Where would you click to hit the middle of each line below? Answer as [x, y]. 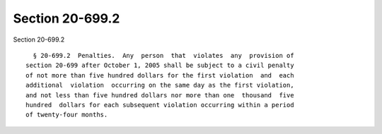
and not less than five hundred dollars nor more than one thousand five [160, 95]
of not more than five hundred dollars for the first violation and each [160, 75]
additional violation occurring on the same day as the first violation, [160, 85]
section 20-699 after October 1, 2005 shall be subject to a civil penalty [160, 66]
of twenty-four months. [67, 115]
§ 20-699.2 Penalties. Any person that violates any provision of [163, 55]
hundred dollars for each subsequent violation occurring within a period [160, 105]
